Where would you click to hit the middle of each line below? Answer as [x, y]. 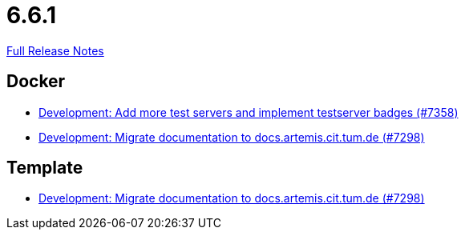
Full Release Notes [55, 50]
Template [45, 168]
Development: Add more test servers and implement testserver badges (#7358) [249, 112]
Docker [36, 82]
